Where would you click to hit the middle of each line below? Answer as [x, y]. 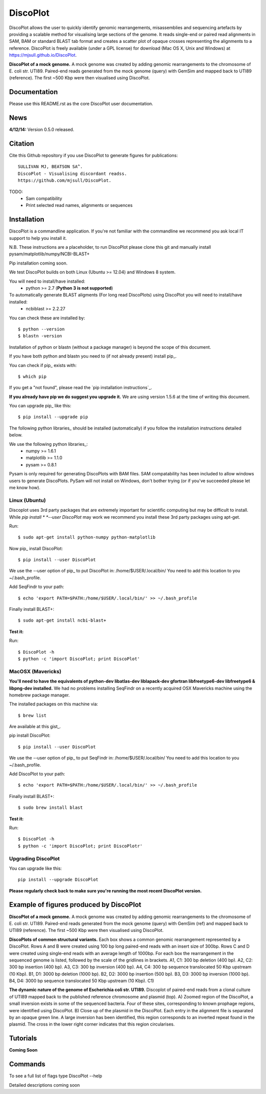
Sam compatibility [44, 198]
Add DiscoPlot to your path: [37, 774]
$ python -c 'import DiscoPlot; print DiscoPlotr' [80, 846]
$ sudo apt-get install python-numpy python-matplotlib [87, 537]
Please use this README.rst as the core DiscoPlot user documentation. [81, 104]
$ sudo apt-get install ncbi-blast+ [62, 620]
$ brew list [32, 715]
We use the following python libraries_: [49, 444]
